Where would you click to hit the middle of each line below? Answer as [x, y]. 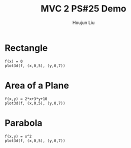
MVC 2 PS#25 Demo [83, 9]
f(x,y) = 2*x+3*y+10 [26, 99]
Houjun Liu [83, 22]
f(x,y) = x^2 [18, 136]
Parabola [23, 123]
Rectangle [26, 48]
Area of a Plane [37, 85]
